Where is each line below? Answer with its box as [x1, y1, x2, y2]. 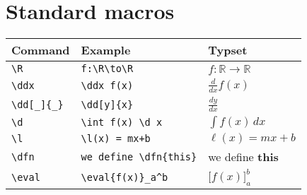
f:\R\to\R [81, 63, 134, 75]
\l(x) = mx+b [81, 133, 151, 145]
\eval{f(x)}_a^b [81, 171, 168, 183]
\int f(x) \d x [81, 117, 163, 129]
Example [81, 42, 131, 59]
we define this [208, 148, 279, 165]
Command [11, 42, 70, 59]
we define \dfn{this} [81, 150, 197, 162]
